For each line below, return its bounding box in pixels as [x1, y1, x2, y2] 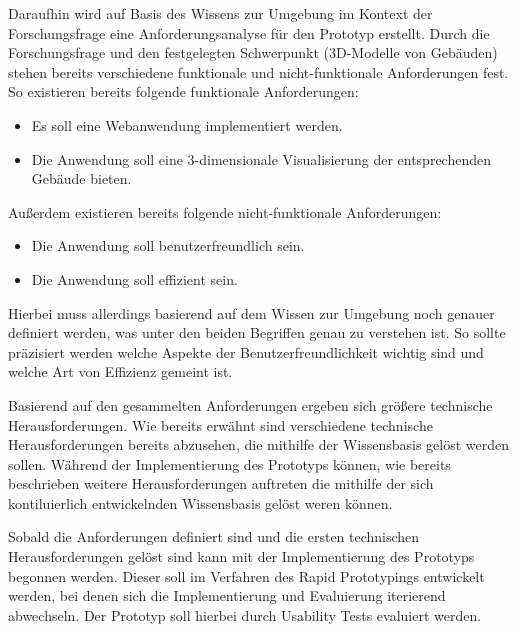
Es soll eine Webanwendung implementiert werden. [31, 114, 343, 135]
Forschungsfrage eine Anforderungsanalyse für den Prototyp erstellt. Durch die [8, 22, 490, 43]
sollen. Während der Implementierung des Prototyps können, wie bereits [8, 453, 451, 474]
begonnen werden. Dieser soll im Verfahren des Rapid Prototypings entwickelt [8, 565, 485, 586]
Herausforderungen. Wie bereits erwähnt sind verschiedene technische [8, 414, 433, 435]
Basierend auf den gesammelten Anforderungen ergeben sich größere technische [8, 394, 493, 415]
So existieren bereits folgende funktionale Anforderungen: [8, 81, 359, 102]
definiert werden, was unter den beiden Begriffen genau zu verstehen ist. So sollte [8, 322, 506, 343]
